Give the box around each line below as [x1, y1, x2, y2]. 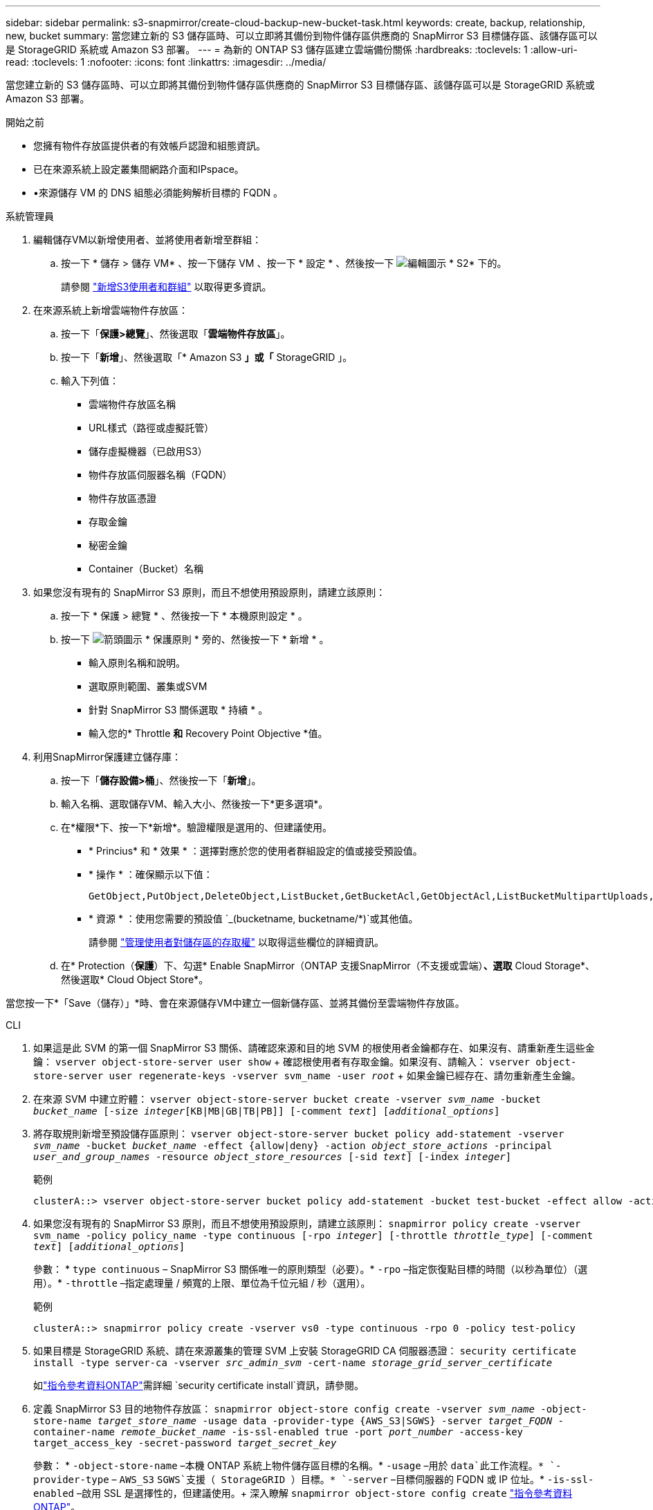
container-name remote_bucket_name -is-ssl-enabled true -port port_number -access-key [33, 1426, 524, 1437]
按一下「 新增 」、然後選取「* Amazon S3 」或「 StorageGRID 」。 [61, 351, 353, 363]
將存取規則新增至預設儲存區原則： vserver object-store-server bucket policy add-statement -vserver [33, 1128, 564, 1139]
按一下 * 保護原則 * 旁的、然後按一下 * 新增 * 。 [61, 633, 329, 645]
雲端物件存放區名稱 [89, 398, 176, 410]
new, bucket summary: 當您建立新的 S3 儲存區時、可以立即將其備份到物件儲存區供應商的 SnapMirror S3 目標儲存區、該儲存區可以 [6, 30, 598, 41]
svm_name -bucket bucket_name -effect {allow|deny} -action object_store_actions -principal [33, 1140, 553, 1151]
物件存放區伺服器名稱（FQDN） [89, 469, 232, 481]
